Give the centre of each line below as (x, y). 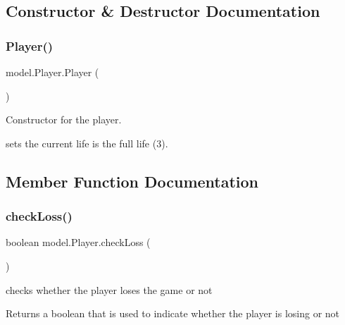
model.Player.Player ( (52, 72)
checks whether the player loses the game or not (109, 289)
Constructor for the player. (64, 119)
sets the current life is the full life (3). (87, 143)
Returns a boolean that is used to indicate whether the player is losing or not (173, 313)
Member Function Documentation (132, 181)
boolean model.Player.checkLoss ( (78, 242)
